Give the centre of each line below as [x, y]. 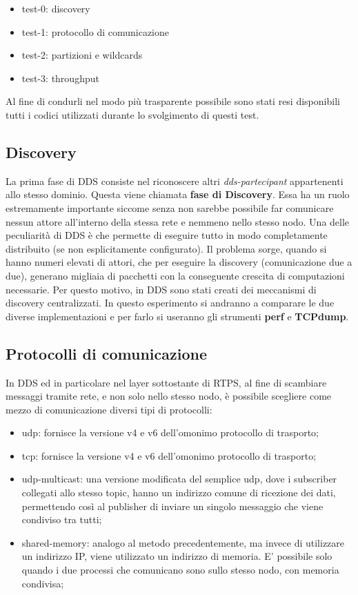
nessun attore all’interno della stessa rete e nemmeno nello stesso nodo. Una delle [178, 221]
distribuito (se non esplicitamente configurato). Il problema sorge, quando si [166, 248]
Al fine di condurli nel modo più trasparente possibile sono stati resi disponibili [173, 101]
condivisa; [43, 583]
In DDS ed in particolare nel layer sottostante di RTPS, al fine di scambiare [166, 382]
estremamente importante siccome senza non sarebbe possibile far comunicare [170, 207]
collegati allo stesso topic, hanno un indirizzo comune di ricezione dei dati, [179, 492]
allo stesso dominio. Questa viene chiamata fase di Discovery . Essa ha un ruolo [178, 194]
